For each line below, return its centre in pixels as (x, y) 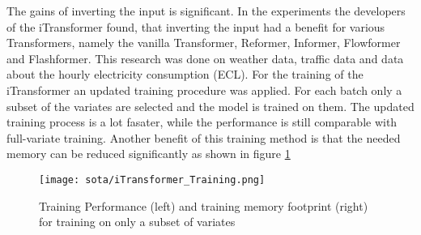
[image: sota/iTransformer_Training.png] (152, 179)
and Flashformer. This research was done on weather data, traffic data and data (205, 58)
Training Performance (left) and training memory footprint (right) (204, 205)
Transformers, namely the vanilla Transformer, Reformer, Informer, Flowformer (204, 43)
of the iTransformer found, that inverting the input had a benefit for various (196, 26)
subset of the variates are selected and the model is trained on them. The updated (210, 106)
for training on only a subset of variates (137, 222)
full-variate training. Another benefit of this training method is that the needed (204, 137)
